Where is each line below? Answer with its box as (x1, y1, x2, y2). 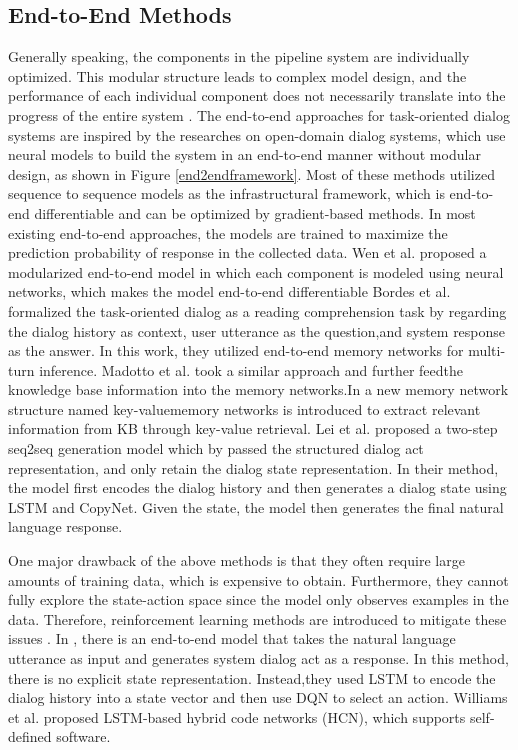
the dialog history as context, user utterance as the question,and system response (8, 320, 506, 341)
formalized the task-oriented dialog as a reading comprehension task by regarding (8, 300, 507, 321)
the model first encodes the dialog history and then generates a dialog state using (8, 477, 507, 498)
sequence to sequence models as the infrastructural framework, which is (8, 183, 445, 204)
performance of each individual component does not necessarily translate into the (8, 85, 506, 106)
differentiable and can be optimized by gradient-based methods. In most (34, 202, 476, 223)
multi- (468, 340, 506, 361)
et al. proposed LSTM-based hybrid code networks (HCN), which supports (8, 706, 466, 727)
